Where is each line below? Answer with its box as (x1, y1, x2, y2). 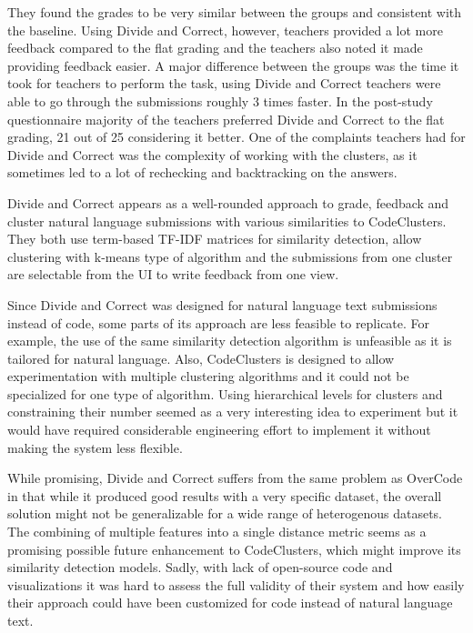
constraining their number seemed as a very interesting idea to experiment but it (7, 402, 458, 421)
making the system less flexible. (7, 437, 183, 457)
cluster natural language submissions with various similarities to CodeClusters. (7, 211, 447, 230)
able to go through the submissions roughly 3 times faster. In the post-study (7, 91, 433, 110)
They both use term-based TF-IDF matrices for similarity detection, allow (7, 229, 422, 248)
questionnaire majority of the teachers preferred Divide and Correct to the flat (7, 109, 445, 128)
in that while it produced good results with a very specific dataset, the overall (7, 486, 442, 505)
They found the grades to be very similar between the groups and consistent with (7, 3, 462, 21)
